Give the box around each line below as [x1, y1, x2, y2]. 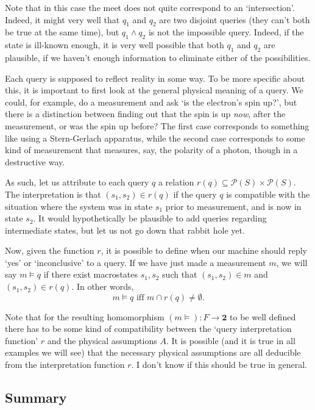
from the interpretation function [5, 358, 125, 371]
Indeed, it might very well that [5, 13, 120, 26]
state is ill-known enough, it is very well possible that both [5, 38, 224, 51]
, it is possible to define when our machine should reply [101, 244, 307, 257]
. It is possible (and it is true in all [166, 334, 296, 347]
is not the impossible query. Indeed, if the [148, 26, 304, 38]
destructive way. [5, 155, 65, 168]
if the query [173, 187, 217, 200]
